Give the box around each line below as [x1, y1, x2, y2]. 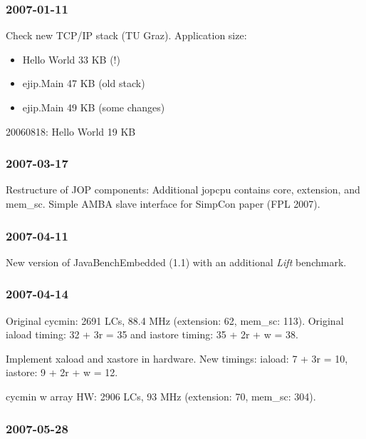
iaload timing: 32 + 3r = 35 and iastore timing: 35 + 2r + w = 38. [6, 327, 298, 342]
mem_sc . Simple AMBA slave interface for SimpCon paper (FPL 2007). [6, 196, 320, 211]
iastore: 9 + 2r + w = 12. [6, 365, 118, 380]
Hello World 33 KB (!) [22, 51, 120, 66]
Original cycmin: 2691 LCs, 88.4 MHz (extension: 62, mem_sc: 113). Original [6, 313, 344, 328]
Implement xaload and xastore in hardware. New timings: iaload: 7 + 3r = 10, [6, 350, 348, 365]
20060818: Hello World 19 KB [6, 123, 136, 138]
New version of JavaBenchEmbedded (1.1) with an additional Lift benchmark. [6, 254, 347, 269]
